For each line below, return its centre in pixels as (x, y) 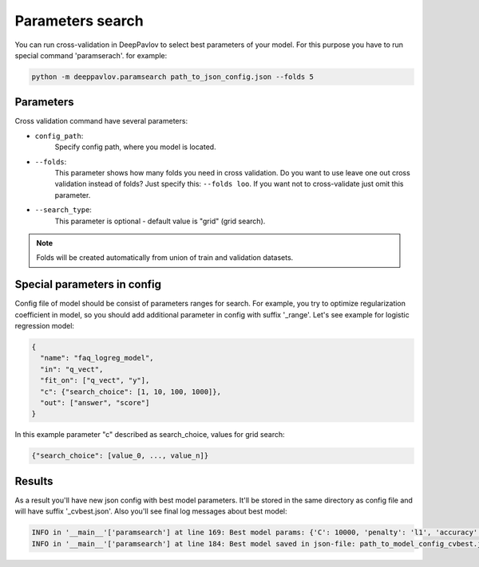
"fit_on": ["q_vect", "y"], (95, 380)
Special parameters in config (88, 284)
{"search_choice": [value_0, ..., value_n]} (120, 456)
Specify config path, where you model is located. (135, 147)
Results (34, 481)
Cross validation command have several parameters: (101, 121)
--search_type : (63, 210)
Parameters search (79, 21)
